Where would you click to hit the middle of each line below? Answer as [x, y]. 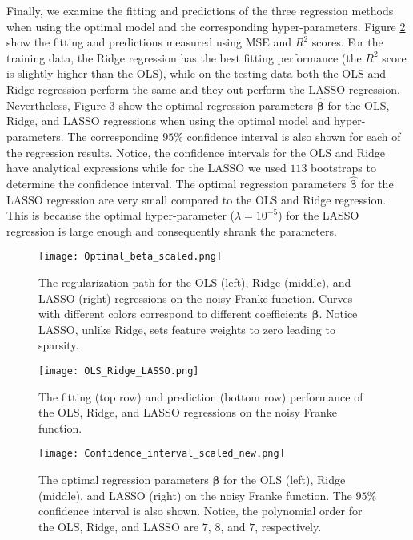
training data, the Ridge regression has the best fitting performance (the [184, 57]
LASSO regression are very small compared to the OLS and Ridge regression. [196, 199]
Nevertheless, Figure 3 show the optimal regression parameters [160, 105]
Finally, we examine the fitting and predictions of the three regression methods [200, 10]
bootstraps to [343, 168]
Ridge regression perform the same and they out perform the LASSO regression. [203, 89]
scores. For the [347, 42]
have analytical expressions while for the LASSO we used [146, 168]
